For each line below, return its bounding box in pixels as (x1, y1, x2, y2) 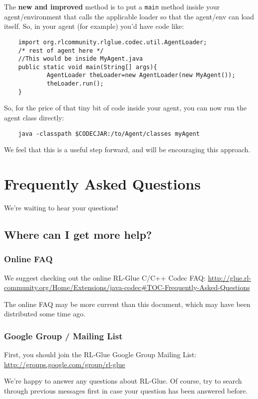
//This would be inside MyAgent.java (18, 55, 143, 63)
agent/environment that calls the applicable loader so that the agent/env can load (4, 11, 255, 21)
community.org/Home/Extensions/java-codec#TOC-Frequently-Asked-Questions (4, 282, 250, 293)
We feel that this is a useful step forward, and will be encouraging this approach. (4, 144, 251, 155)
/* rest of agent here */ (18, 47, 104, 54)
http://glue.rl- (208, 272, 252, 283)
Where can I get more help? (4, 226, 152, 242)
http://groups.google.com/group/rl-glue (4, 359, 125, 369)
